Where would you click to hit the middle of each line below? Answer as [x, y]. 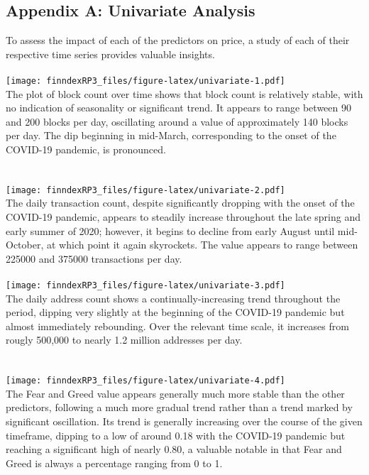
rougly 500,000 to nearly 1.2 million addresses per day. [124, 340]
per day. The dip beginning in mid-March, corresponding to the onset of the [171, 135]
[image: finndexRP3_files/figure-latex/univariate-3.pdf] [145, 286]
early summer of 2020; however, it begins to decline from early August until [170, 230]
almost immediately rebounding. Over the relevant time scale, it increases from [177, 326]
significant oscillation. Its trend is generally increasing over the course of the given [184, 421]
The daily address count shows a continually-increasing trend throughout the [173, 298]
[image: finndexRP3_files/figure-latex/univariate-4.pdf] [145, 381]
